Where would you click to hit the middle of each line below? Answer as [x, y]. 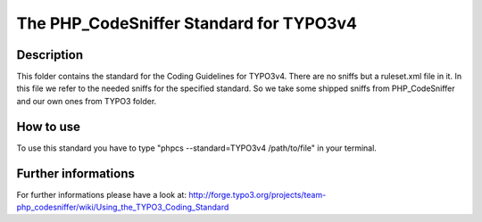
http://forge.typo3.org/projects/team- [258, 194]
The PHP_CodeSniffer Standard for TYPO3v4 [187, 23]
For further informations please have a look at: [102, 194]
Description [50, 55]
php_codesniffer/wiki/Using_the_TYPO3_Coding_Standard [123, 207]
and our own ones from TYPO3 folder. [87, 101]
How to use [48, 126]
